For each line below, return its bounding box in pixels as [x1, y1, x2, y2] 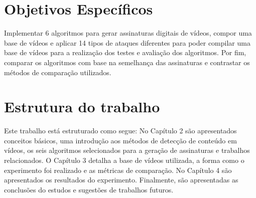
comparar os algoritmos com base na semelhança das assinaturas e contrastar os [4, 57, 250, 67]
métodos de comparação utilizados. [4, 67, 111, 77]
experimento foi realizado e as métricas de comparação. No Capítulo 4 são [4, 164, 232, 175]
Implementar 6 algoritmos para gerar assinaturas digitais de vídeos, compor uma [4, 28, 252, 38]
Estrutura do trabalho [4, 96, 160, 117]
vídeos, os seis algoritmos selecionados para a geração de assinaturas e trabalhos [4, 145, 250, 155]
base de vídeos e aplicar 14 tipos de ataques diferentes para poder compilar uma [4, 37, 250, 48]
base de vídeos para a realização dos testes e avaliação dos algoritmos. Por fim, [4, 47, 246, 58]
